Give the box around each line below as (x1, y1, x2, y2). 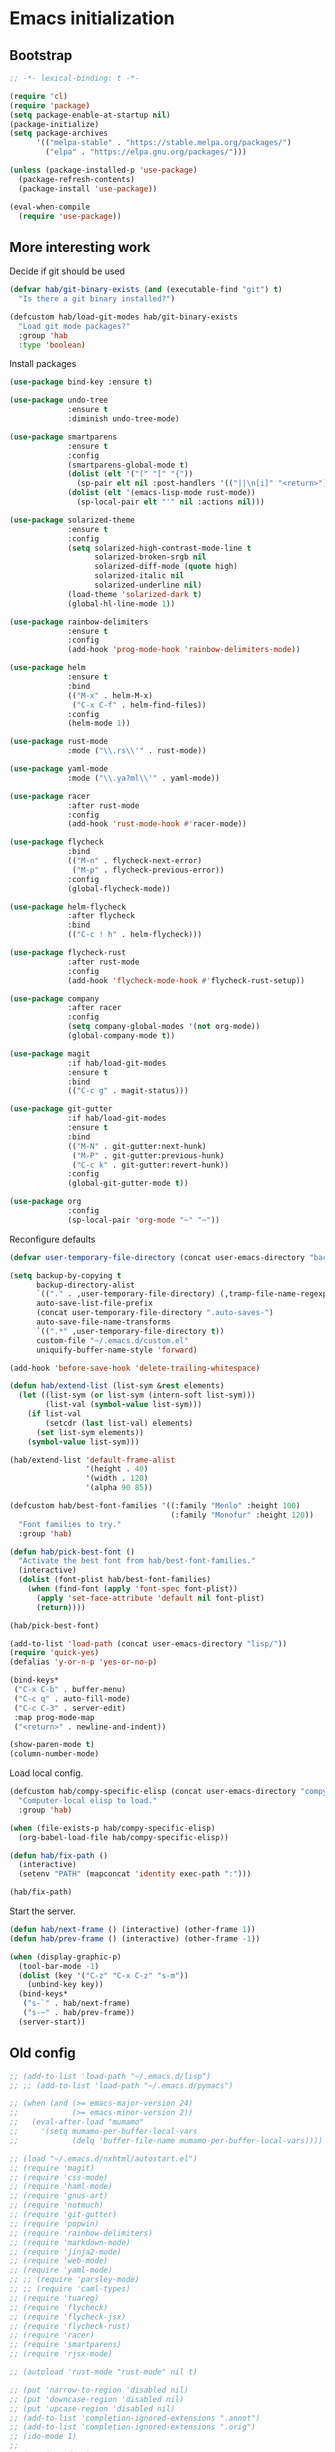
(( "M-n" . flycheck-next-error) (67, 856, 202, 866)
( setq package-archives (9, 128, 109, 139)
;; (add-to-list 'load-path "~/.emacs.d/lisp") (9, 2071, 212, 2081)
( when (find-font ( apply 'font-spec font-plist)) (27, 1584, 239, 1594)
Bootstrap (9, 47, 73, 64)
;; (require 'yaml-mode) (9, 2265, 113, 2276)
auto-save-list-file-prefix (35, 1298, 154, 1309)
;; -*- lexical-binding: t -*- (9, 73, 140, 83)
